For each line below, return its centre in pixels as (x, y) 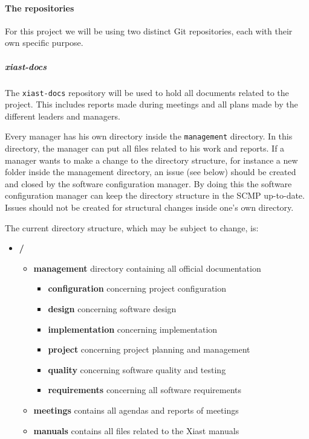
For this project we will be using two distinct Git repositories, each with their (149, 30)
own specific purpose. (44, 43)
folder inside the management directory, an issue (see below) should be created (151, 172)
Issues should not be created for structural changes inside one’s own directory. (149, 207)
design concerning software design (112, 308)
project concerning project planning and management (149, 349)
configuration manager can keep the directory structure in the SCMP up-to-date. (155, 195)
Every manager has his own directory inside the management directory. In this (149, 136)
